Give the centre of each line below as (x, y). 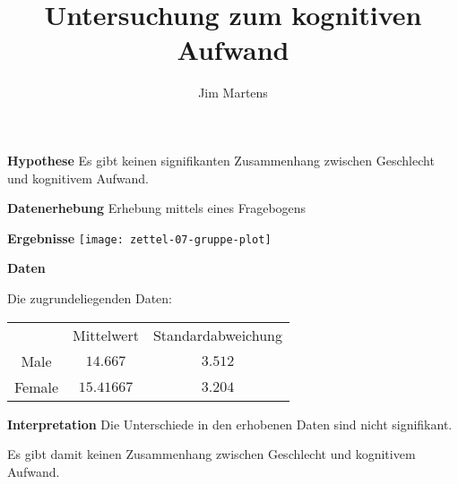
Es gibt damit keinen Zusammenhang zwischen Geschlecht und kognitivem (212, 454)
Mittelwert (106, 335)
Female (37, 386)
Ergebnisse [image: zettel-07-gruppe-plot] (139, 238)
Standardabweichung (218, 335)
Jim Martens (233, 93)
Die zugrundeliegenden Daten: (90, 297)
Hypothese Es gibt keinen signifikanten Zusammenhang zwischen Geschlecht (221, 160)
